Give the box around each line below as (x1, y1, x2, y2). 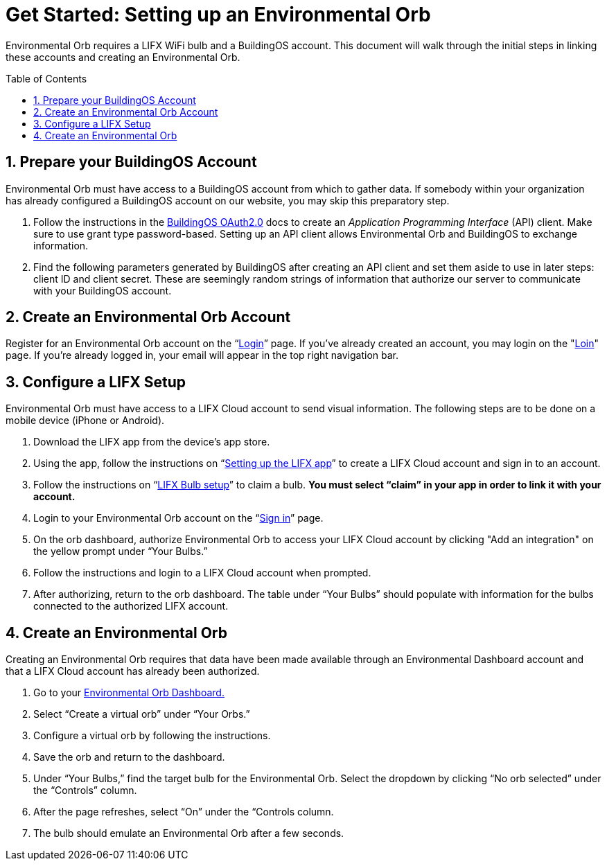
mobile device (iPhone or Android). (6, 414, 165, 427)
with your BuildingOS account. (33, 284, 172, 297)
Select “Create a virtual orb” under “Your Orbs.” (33, 708, 250, 721)
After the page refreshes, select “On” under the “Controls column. (33, 806, 334, 818)
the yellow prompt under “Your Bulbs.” (33, 545, 208, 558)
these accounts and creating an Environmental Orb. (6, 51, 240, 63)
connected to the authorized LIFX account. (33, 600, 229, 612)
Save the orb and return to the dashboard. (33, 751, 225, 763)
